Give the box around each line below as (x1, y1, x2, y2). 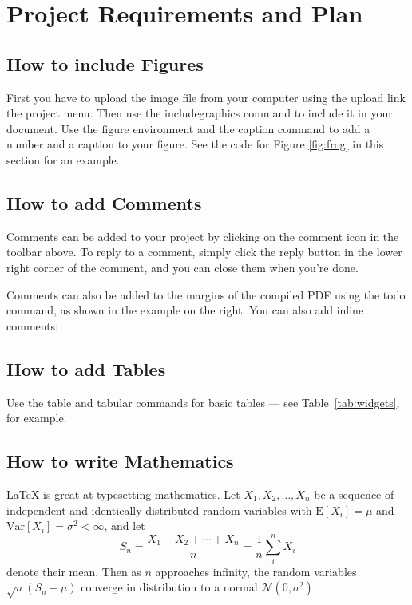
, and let (104, 517, 145, 534)
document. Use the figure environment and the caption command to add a (6, 120, 370, 136)
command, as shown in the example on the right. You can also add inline (6, 302, 364, 318)
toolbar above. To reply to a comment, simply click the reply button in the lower (6, 243, 402, 260)
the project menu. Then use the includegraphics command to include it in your (6, 105, 393, 121)
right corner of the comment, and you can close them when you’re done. (6, 259, 359, 275)
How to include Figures (6, 51, 204, 76)
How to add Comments (6, 190, 202, 215)
